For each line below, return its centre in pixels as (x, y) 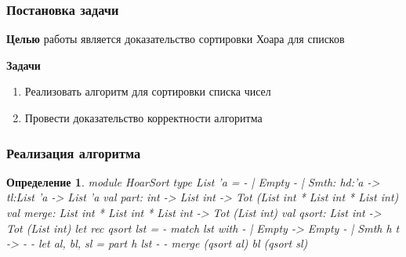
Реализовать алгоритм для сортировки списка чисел (148, 91)
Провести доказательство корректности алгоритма (143, 118)
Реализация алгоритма (74, 152)
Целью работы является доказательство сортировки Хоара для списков (176, 39)
